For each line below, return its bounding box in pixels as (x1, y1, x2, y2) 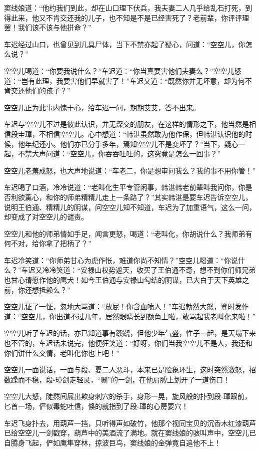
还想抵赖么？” (24, 284, 70, 295)
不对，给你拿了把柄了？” (10, 238, 91, 249)
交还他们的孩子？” (10, 85, 70, 96)
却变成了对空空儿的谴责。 (4, 211, 88, 222)
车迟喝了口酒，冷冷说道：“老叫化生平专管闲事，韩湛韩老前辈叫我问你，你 (4, 182, 245, 192)
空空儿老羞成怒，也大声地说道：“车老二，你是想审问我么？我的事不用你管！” (4, 165, 256, 175)
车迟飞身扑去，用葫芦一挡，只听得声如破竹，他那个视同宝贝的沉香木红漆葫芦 (4, 417, 256, 428)
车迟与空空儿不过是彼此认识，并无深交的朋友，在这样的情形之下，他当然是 (4, 119, 249, 129)
